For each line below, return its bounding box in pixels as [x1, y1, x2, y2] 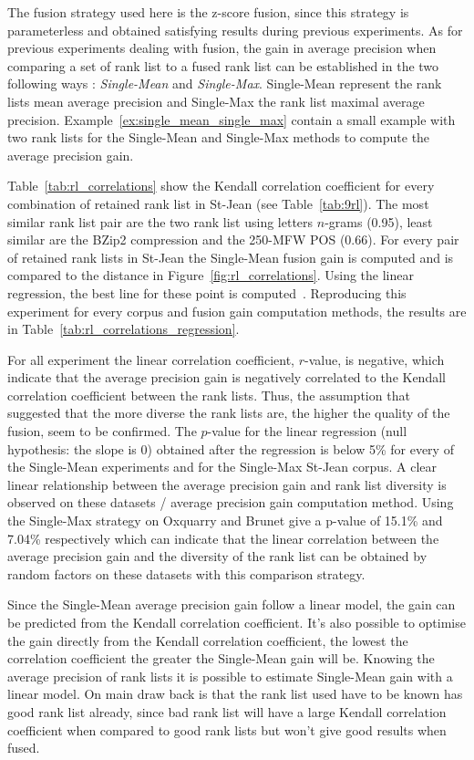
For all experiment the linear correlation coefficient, [7, 349, 294, 369]
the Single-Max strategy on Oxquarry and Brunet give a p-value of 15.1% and [7, 511, 443, 530]
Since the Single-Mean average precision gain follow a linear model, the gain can [7, 595, 456, 614]
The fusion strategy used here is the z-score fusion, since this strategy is [7, 3, 409, 21]
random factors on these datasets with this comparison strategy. [7, 564, 366, 583]
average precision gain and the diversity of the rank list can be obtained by [7, 547, 428, 566]
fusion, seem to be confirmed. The [7, 422, 197, 441]
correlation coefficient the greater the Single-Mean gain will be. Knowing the [7, 649, 435, 668]
